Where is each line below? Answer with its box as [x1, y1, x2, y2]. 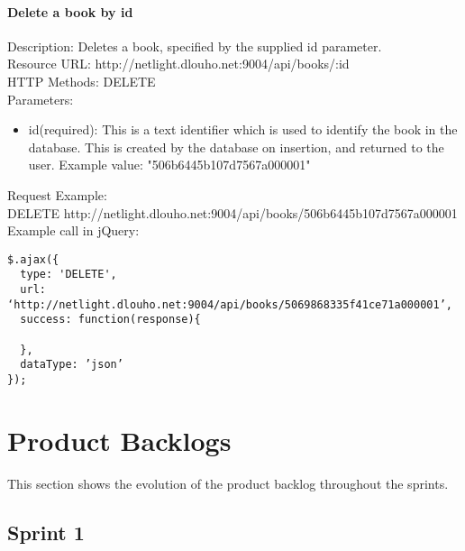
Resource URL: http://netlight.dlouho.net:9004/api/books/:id [7, 54, 350, 73]
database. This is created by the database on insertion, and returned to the [28, 137, 444, 156]
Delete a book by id [7, 2, 133, 21]
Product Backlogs [7, 421, 232, 458]
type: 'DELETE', [20, 268, 117, 281]
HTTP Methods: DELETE [7, 71, 156, 90]
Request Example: [7, 185, 107, 204]
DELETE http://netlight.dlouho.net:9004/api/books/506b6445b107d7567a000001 [7, 203, 458, 222]
